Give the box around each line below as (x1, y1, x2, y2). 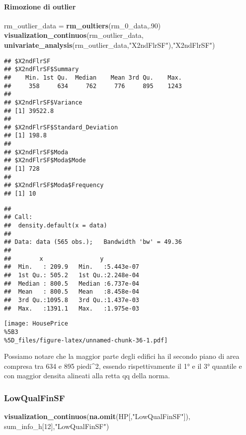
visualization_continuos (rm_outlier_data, (4, 30, 144, 40)
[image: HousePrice (4, 320, 68, 327)
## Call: (4, 214, 33, 221)
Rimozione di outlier (4, 1, 76, 11)
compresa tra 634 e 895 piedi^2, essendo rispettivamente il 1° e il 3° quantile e (4, 360, 242, 371)
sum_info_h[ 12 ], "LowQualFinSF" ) (4, 421, 109, 431)
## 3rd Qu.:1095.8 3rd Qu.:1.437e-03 (4, 296, 140, 304)
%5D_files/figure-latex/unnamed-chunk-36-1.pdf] (4, 336, 168, 344)
